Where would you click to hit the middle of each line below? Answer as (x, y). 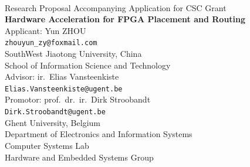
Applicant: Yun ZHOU (45, 30)
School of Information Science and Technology (88, 65)
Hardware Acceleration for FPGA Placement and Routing (125, 19)
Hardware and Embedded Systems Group (79, 157)
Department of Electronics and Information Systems (99, 134)
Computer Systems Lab (47, 145)
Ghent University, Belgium (53, 122)
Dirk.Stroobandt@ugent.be (55, 112)
